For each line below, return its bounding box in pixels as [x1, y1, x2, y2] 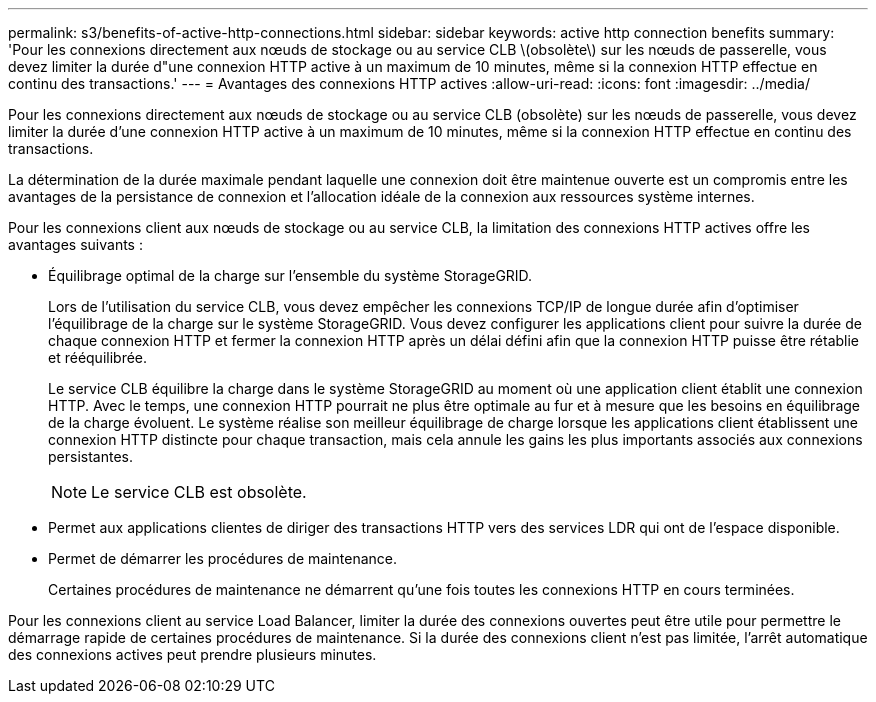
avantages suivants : [8, 236, 143, 253]
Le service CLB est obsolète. [91, 482, 307, 502]
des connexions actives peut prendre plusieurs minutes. [8, 646, 377, 663]
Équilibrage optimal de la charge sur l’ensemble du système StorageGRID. [48, 267, 533, 284]
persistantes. [48, 448, 133, 465]
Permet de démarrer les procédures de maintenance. [48, 550, 397, 567]
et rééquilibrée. [48, 349, 148, 366]
